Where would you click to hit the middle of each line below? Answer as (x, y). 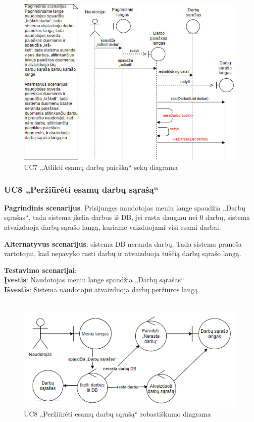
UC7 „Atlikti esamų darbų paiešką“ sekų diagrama (101, 167)
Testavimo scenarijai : (40, 270)
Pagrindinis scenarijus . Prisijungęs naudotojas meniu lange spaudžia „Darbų (125, 207)
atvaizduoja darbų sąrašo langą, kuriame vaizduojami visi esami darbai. (113, 227)
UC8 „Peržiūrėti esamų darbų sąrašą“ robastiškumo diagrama (118, 414)
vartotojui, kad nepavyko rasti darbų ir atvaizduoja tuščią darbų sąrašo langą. (123, 253)
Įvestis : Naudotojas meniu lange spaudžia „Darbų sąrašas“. (95, 280)
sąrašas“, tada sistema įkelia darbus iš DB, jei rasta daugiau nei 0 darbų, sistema (127, 217)
